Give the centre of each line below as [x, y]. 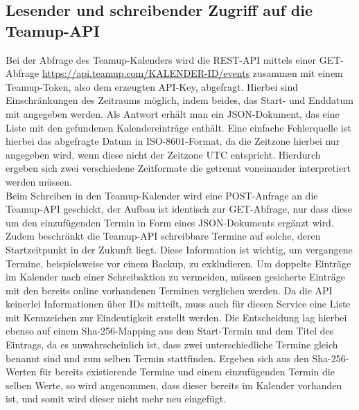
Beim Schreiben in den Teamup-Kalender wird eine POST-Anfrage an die [162, 195]
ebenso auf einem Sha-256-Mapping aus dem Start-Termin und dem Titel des [170, 331]
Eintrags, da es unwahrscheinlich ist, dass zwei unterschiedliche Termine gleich [172, 345]
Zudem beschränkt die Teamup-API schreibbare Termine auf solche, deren [163, 236]
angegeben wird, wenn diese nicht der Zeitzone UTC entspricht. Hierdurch [163, 154]
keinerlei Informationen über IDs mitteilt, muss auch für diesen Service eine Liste [178, 304]
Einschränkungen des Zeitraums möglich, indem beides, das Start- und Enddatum [179, 100]
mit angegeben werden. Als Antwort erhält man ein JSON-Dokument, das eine [173, 113]
